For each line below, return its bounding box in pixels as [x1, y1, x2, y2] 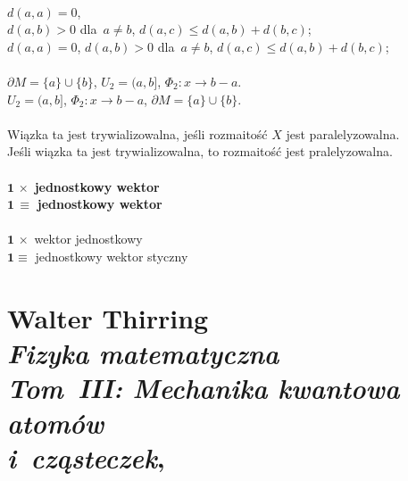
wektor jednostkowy [34, 229, 143, 248]
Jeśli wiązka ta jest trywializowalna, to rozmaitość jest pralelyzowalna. [7, 142, 393, 161]
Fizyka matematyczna [7, 334, 279, 371]
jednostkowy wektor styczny [35, 246, 188, 265]
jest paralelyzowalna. [286, 124, 400, 143]
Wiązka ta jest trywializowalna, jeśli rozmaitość [7, 124, 268, 143]
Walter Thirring [7, 299, 209, 336]
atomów [7, 404, 104, 442]
